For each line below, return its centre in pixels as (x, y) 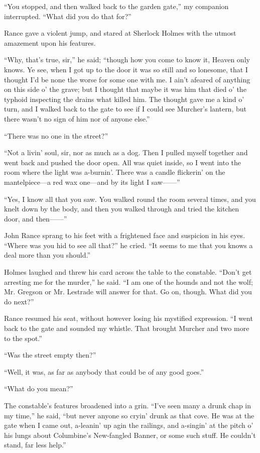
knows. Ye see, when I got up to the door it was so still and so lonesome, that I (126, 69)
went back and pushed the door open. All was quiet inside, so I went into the (123, 162)
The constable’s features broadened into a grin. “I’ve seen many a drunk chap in (128, 405)
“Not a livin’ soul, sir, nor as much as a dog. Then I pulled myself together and (126, 152)
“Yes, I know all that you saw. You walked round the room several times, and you (130, 199)
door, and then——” (36, 218)
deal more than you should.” (47, 255)
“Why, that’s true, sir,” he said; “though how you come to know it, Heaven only (127, 60)
